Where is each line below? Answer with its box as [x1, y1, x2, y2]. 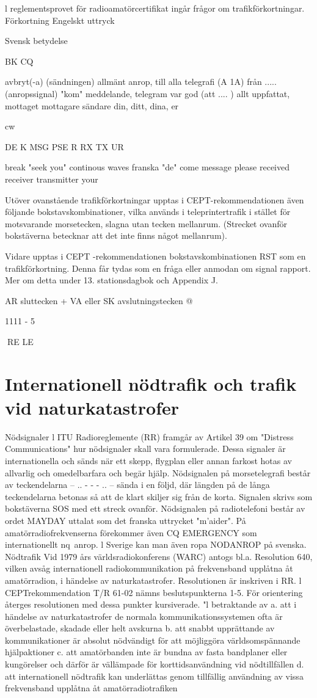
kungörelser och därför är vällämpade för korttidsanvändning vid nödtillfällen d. [5, 658, 304, 671]
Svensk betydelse [5, 34, 68, 47]
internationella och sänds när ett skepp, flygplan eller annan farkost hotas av [5, 454, 292, 467]
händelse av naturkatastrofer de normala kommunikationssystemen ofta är [5, 609, 283, 622]
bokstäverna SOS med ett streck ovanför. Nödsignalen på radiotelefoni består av [5, 502, 305, 515]
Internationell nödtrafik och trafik [5, 371, 297, 396]
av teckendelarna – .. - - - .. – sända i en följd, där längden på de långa [5, 478, 270, 491]
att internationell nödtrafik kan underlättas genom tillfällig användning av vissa [5, 669, 304, 682]
